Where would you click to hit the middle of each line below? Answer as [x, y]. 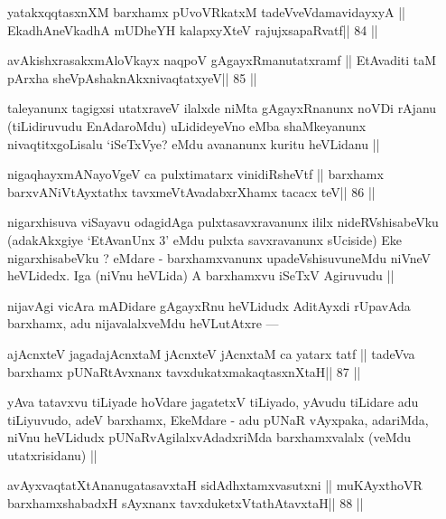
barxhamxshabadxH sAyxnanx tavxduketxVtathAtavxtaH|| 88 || [186, 503]
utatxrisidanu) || [52, 454]
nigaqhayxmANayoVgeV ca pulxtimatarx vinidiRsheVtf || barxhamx [195, 174]
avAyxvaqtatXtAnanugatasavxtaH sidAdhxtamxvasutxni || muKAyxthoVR [215, 485]
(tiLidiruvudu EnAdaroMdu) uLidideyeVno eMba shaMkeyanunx [187, 125]
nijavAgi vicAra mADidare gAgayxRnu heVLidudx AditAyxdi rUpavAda [209, 305]
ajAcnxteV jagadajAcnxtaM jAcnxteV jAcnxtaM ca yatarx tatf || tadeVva [211, 353]
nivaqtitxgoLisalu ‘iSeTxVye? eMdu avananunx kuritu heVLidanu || [194, 143]
